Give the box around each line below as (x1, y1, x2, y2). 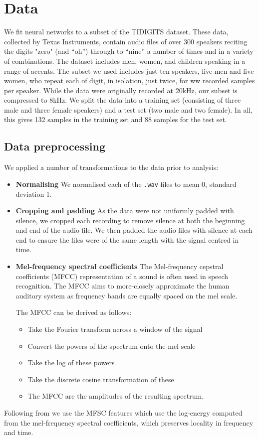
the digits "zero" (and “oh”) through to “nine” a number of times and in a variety (4, 46, 254, 56)
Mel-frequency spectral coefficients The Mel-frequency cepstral (15, 261, 224, 272)
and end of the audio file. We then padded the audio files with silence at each (15, 225, 253, 235)
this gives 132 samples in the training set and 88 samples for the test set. (4, 114, 227, 125)
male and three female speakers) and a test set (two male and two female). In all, (4, 104, 253, 115)
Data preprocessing (4, 139, 106, 154)
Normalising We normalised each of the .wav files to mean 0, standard (15, 178, 237, 189)
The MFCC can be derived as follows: (15, 307, 132, 317)
